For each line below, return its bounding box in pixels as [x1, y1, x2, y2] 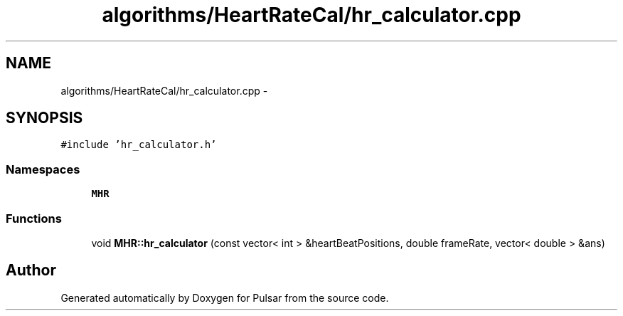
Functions [6, 211, 62, 226]
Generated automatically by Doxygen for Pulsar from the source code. [60, 291, 389, 304]
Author [6, 261, 56, 280]
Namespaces [6, 162, 80, 177]
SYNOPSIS [6, 109, 83, 127]
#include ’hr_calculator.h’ [60, 139, 217, 151]
